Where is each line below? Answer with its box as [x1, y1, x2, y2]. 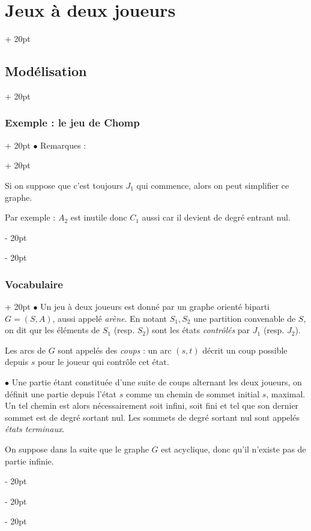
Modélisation [5, 62, 87, 80]
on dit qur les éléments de [5, 324, 100, 336]
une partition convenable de [193, 312, 296, 324]
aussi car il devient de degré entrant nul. [142, 211, 291, 224]
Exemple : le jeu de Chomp [5, 115, 140, 130]
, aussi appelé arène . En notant [52, 312, 168, 324]
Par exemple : [5, 211, 56, 224]
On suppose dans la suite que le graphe [5, 443, 149, 455]
